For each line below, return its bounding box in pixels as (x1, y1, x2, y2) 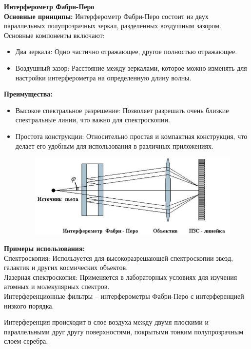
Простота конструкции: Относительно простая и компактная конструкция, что (15, 131, 248, 141)
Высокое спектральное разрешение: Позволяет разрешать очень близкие (15, 105, 229, 115)
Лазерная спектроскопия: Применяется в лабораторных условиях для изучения (4, 271, 237, 282)
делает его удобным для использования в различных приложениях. (15, 140, 213, 151)
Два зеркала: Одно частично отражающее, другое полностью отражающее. (15, 46, 237, 57)
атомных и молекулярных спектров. (4, 281, 110, 291)
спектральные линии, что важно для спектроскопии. (15, 115, 170, 125)
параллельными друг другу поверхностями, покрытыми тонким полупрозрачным (4, 326, 244, 336)
